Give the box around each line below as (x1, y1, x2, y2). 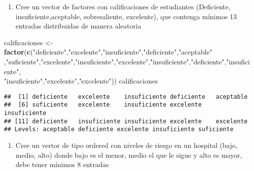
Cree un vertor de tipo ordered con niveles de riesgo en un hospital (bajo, (15, 140, 238, 150)
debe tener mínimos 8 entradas (15, 159, 109, 170)
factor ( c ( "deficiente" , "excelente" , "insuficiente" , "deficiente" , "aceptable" (4, 47, 213, 57)
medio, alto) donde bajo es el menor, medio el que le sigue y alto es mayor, (15, 149, 242, 160)
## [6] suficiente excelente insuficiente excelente (4, 101, 202, 109)
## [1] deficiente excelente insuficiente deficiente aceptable (4, 93, 248, 100)
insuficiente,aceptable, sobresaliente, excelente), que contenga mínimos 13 (15, 11, 237, 21)
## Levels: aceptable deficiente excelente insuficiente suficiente (4, 126, 234, 133)
